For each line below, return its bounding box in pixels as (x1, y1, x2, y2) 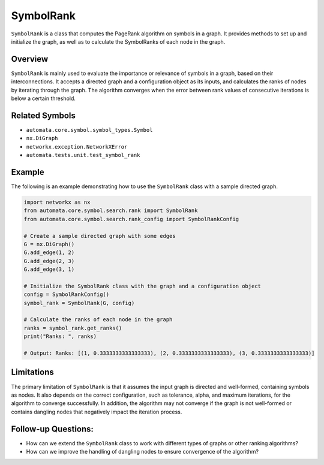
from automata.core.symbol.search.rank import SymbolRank (23, 207, 198, 214)
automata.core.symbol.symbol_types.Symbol (26, 126, 153, 133)
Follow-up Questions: (11, 424, 94, 434)
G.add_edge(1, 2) (23, 249, 75, 256)
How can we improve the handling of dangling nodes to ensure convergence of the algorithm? (26, 448, 259, 455)
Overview (11, 54, 49, 64)
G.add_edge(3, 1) (23, 266, 75, 273)
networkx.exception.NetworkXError (26, 143, 128, 150)
